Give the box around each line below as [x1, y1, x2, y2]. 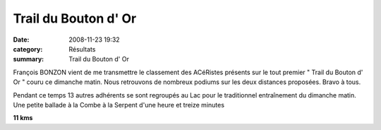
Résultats [68, 45, 96, 53]
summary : [13, 55, 44, 64]
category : [13, 45, 43, 53]
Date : [13, 35, 30, 44]
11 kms [13, 114, 33, 122]
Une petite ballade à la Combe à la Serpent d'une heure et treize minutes [13, 100, 225, 109]
